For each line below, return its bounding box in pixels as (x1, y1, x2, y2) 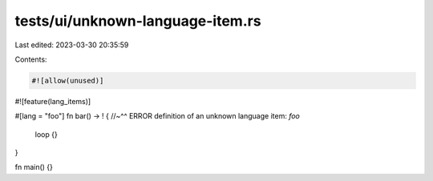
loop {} (34, 129, 58, 139)
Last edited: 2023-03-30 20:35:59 (14, 40, 129, 50)
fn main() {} (14, 163, 54, 172)
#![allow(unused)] (31, 76, 104, 85)
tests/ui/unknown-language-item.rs (14, 12, 261, 30)
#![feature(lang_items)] (14, 96, 91, 106)
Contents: (14, 54, 47, 64)
